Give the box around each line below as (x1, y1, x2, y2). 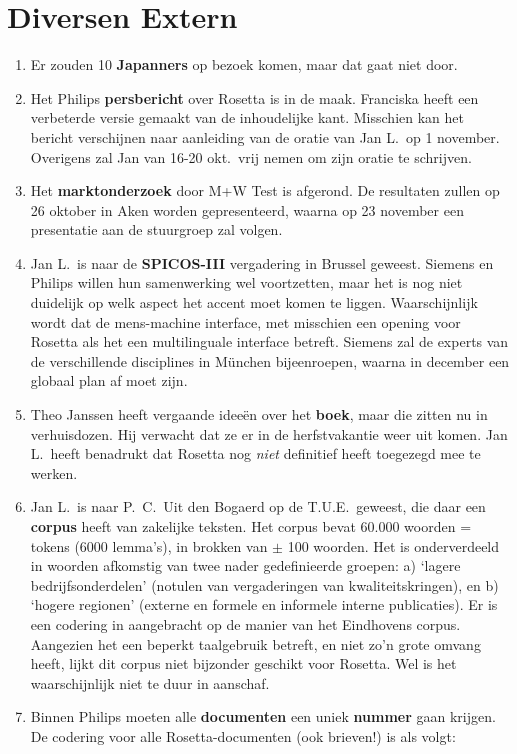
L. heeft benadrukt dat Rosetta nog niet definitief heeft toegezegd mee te (30, 443, 481, 464)
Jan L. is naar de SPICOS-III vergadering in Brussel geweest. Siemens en (30, 252, 494, 273)
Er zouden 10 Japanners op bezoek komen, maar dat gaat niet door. (30, 54, 458, 75)
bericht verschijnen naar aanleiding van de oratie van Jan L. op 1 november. (30, 126, 500, 147)
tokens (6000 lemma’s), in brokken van (30, 535, 268, 556)
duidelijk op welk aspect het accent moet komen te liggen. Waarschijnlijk (30, 292, 478, 313)
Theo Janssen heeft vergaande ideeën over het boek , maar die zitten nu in (30, 404, 488, 425)
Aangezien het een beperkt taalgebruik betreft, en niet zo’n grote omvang (30, 633, 481, 654)
